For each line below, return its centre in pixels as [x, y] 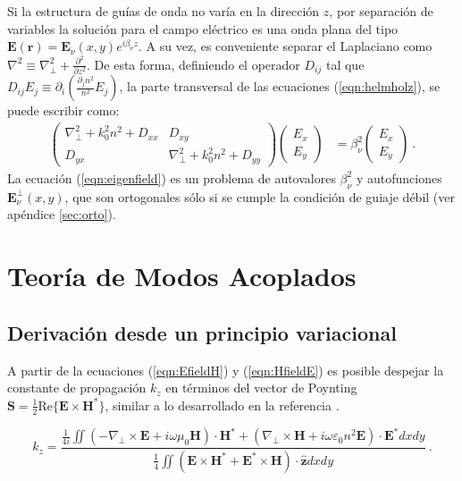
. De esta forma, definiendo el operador [193, 64]
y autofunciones [399, 177]
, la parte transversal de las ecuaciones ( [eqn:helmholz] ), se [280, 86]
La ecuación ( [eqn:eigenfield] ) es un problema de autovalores [172, 177]
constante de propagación [77, 388]
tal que [345, 64]
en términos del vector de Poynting [261, 388]
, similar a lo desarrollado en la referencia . [222, 405]
